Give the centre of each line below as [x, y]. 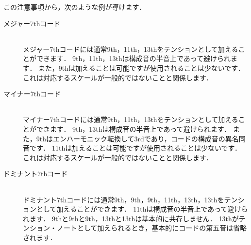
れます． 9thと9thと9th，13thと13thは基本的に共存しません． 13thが [131, 218]
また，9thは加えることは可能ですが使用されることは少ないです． [142, 68]
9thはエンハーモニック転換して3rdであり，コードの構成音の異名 [137, 138]
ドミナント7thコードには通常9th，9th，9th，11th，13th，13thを [124, 199]
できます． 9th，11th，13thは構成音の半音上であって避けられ [133, 58]
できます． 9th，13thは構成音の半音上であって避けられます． [134, 129]
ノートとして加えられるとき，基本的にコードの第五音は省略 [152, 228]
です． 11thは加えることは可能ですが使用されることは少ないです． [135, 148]
